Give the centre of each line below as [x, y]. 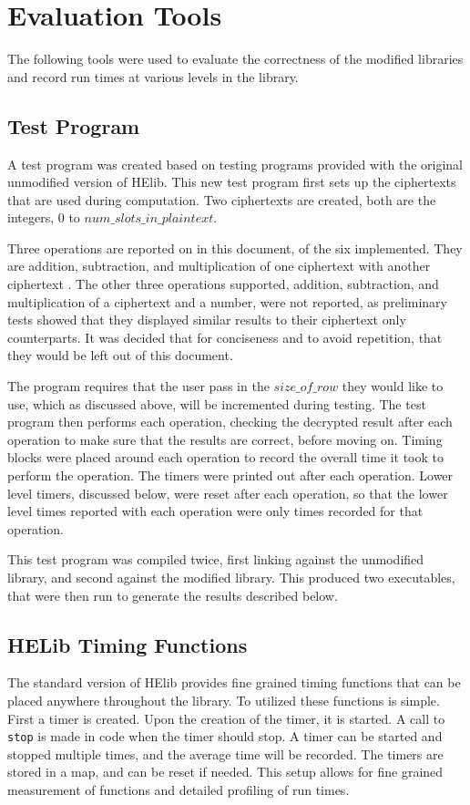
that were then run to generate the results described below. [173, 595]
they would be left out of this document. [120, 355]
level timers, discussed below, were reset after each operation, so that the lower [228, 493]
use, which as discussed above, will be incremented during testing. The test [217, 403]
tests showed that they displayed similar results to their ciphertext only [207, 320]
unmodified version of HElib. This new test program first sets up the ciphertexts [232, 182]
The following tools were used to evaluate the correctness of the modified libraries [235, 59]
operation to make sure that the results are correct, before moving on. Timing [225, 439]
